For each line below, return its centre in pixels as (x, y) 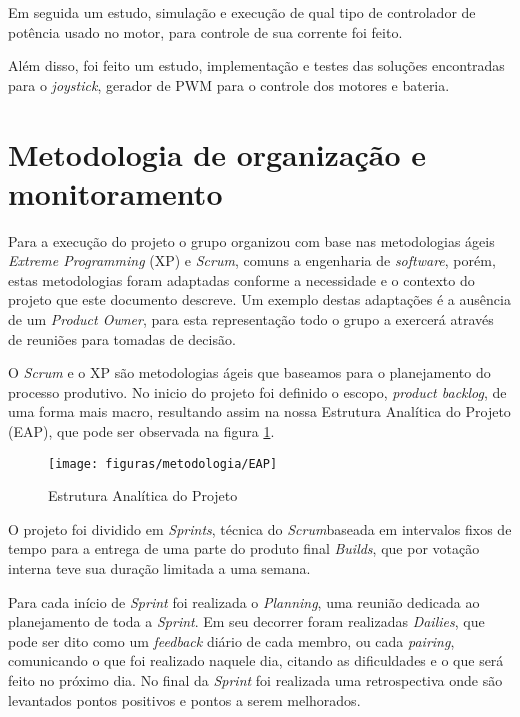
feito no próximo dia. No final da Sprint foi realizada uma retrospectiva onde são (255, 680)
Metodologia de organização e (217, 153)
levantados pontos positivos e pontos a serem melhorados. (184, 699)
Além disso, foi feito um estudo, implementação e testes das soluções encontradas (256, 65)
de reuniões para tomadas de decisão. (122, 338)
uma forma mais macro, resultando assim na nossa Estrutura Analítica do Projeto (259, 411)
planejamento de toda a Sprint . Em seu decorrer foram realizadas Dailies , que (246, 621)
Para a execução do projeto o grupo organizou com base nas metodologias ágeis (251, 240)
